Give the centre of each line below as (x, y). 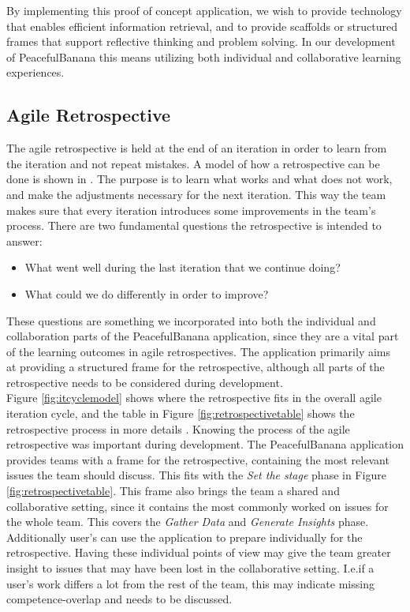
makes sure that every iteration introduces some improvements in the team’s (191, 210)
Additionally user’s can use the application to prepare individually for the (184, 537)
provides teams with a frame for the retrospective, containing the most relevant (198, 459)
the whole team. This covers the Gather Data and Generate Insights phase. (188, 522)
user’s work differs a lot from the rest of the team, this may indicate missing (190, 583)
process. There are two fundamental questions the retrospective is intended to (194, 225)
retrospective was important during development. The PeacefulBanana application (205, 444)
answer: (24, 240)
